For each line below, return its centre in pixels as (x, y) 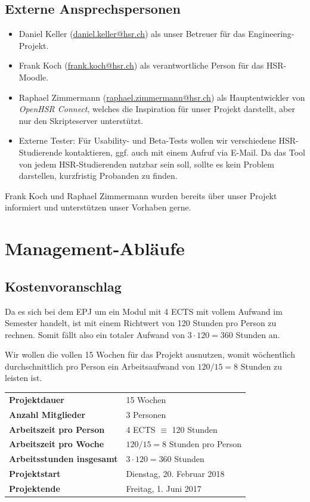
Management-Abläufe (95, 248)
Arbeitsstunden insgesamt (63, 459)
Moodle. (34, 77)
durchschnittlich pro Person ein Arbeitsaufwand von (100, 366)
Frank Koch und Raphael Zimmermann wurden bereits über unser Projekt (141, 195)
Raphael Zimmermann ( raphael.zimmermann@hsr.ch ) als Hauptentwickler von (162, 97)
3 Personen (146, 414)
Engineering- (271, 34)
